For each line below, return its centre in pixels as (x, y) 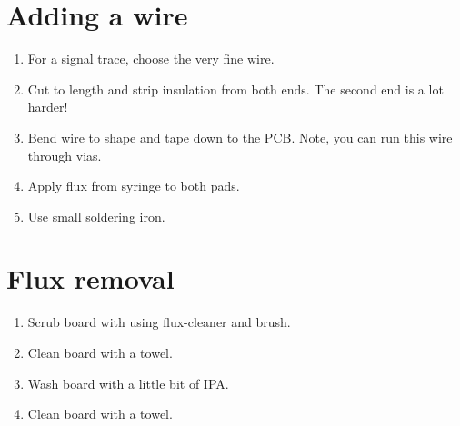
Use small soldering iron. (96, 216)
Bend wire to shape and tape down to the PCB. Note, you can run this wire (240, 137)
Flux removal (90, 278)
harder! (48, 107)
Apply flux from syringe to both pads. (134, 186)
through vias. (65, 155)
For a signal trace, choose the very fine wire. (151, 59)
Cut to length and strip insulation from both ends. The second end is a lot (235, 89)
